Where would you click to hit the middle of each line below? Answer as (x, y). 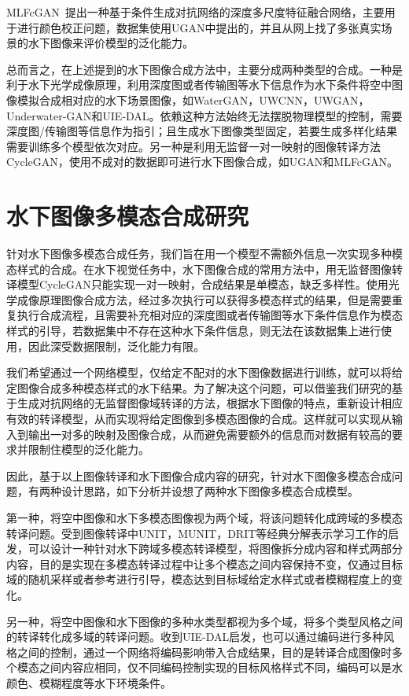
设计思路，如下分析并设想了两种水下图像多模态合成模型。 (210, 491)
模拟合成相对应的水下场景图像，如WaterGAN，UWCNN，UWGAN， (193, 99)
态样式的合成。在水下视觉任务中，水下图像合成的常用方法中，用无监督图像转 (204, 269)
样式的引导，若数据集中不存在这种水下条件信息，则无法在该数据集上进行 (193, 331)
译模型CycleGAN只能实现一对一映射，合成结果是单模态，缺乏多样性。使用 (197, 284)
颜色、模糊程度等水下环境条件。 (89, 682)
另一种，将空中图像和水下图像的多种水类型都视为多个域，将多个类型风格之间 (204, 621)
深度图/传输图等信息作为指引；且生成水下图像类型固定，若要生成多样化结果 (202, 131)
